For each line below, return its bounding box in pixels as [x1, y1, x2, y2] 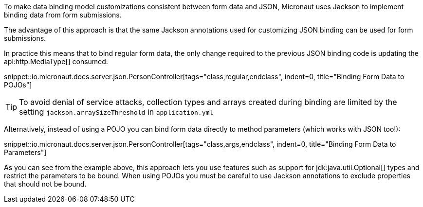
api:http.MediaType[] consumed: [4, 57, 108, 66]
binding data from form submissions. [4, 11, 122, 19]
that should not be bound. [4, 180, 87, 188]
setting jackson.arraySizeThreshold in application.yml [19, 107, 214, 117]
